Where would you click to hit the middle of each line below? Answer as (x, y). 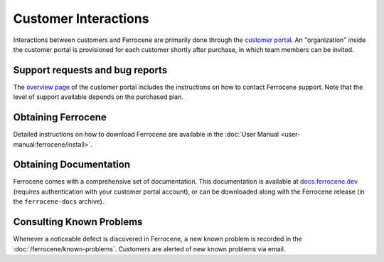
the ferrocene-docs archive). (59, 201)
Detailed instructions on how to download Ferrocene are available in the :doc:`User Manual (146, 135)
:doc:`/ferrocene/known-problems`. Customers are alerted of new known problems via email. (149, 248)
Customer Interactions (81, 19)
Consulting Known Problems (78, 222)
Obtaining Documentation (72, 165)
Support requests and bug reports (90, 70)
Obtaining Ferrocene (60, 117)
